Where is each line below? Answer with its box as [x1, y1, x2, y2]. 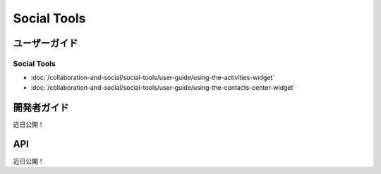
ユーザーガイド [13, 37, 78, 49]
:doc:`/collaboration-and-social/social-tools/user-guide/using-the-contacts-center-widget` [30, 83, 296, 91]
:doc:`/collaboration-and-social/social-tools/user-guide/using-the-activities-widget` [30, 74, 275, 82]
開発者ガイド [13, 102, 69, 114]
